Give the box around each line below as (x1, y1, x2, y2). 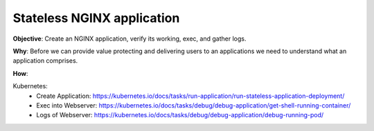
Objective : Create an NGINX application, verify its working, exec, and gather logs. (12, 34, 247, 43)
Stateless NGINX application (12, 10, 180, 26)
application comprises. (12, 57, 78, 65)
